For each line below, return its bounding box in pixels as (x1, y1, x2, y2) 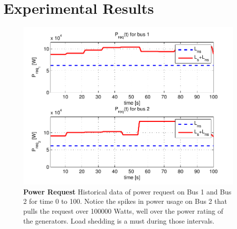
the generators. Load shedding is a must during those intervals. (23, 215, 215, 226)
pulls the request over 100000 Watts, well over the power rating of (23, 205, 224, 216)
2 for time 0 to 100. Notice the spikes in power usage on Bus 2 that (23, 196, 227, 206)
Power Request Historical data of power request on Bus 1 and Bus (23, 186, 232, 196)
